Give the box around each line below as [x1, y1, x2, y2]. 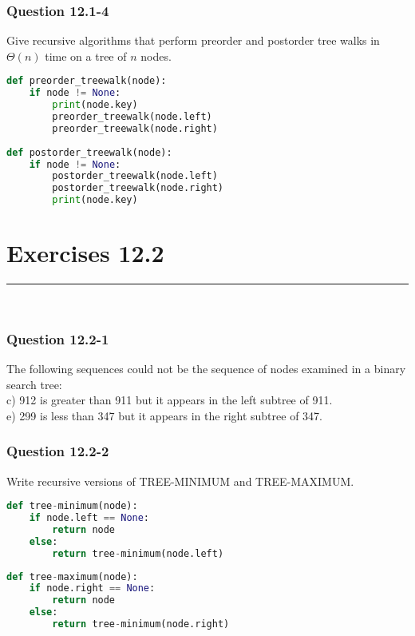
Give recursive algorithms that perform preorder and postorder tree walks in [6, 32, 380, 49]
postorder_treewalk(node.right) [52, 182, 224, 194]
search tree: [6, 376, 62, 392]
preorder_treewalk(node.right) [52, 122, 218, 134]
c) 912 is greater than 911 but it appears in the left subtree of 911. [6, 392, 333, 408]
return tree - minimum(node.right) [52, 618, 230, 630]
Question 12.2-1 [6, 328, 109, 348]
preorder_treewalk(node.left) [52, 111, 212, 123]
